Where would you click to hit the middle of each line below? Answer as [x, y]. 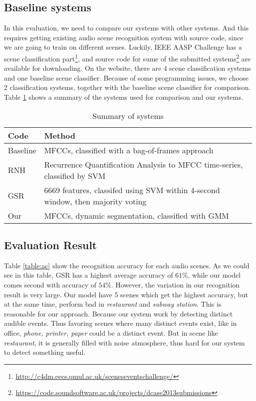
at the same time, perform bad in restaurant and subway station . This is [113, 304]
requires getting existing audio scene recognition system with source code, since [124, 37]
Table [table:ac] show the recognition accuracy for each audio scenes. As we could [127, 265]
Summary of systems [128, 115]
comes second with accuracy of [50, 285]
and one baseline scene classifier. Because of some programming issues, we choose [126, 77]
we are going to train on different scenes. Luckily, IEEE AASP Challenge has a [123, 47]
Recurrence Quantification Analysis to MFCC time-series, [144, 164]
